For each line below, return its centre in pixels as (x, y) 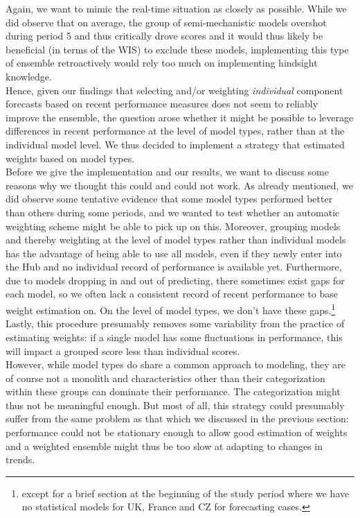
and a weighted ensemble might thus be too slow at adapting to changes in (164, 446)
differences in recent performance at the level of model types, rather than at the (175, 131)
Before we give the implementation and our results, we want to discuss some (167, 172)
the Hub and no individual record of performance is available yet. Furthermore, (174, 267)
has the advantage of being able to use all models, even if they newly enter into (174, 253)
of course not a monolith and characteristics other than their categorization (165, 378)
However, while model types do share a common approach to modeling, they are (176, 364)
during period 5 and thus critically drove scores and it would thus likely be (164, 36)
